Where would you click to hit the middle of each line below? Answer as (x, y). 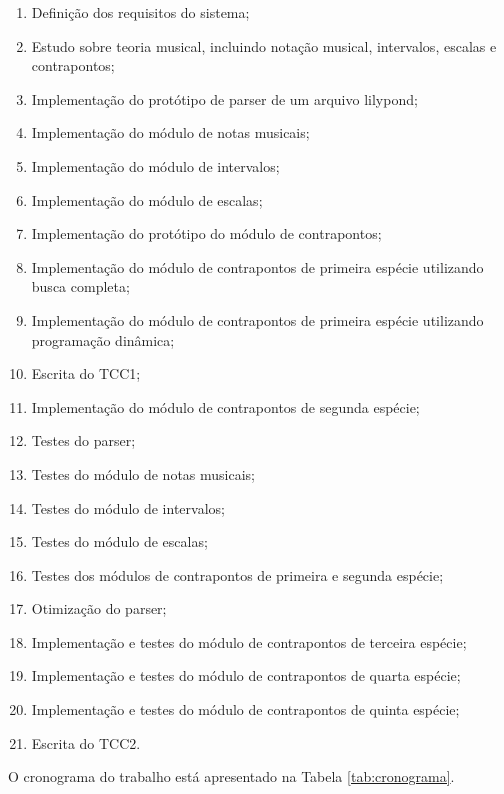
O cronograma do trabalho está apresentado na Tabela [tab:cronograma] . (231, 776)
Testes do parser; (83, 440)
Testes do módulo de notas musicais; (143, 473)
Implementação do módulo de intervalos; (155, 165)
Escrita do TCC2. (86, 742)
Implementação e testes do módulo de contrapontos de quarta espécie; (246, 675)
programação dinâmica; (103, 339)
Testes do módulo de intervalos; (128, 507)
